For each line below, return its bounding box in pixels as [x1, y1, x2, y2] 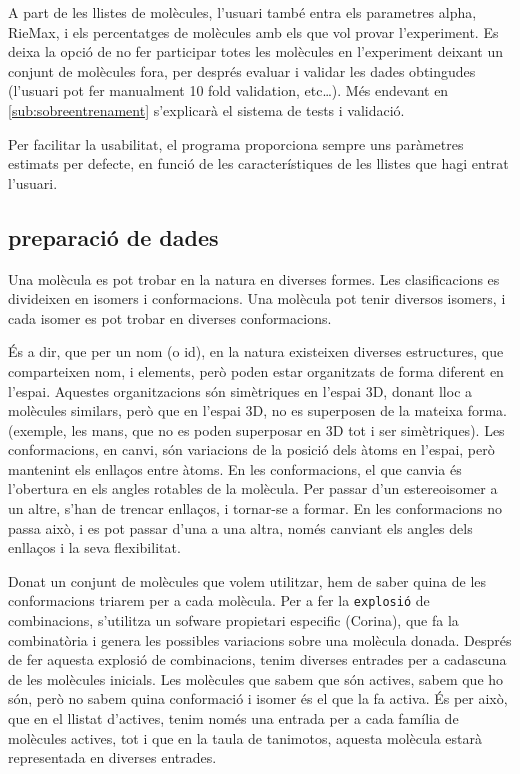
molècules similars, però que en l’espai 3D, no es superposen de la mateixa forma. [8, 400, 508, 421]
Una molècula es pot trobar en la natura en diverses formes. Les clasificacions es [8, 268, 500, 289]
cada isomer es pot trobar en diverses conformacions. [8, 307, 332, 328]
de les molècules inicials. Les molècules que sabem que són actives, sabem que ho [8, 668, 504, 689]
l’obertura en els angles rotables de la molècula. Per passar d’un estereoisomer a [8, 478, 498, 499]
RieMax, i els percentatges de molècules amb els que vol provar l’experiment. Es [8, 21, 499, 42]
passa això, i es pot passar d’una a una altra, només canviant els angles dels [8, 517, 473, 538]
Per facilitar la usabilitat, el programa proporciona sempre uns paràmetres [8, 133, 464, 154]
